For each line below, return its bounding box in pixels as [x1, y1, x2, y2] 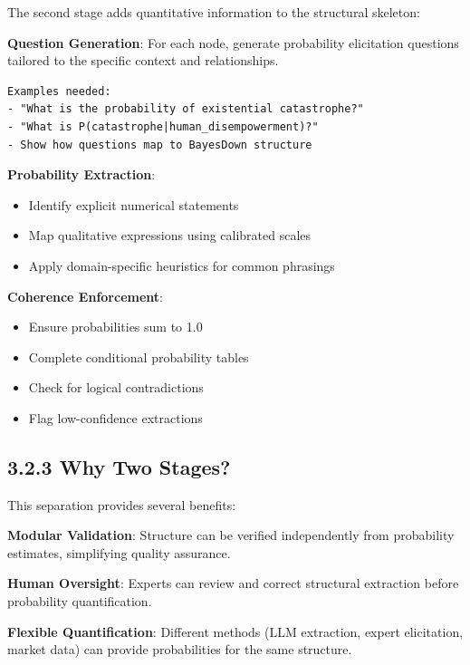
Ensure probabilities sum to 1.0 [28, 317, 203, 336]
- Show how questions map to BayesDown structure [7, 138, 312, 151]
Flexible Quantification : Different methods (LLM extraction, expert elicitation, [7, 622, 464, 641]
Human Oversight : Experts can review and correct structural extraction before [7, 573, 459, 593]
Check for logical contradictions [28, 378, 204, 397]
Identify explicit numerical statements [28, 195, 239, 214]
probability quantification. [7, 592, 152, 611]
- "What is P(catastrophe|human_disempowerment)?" [7, 120, 319, 133]
